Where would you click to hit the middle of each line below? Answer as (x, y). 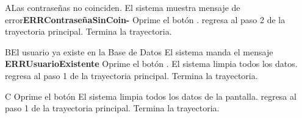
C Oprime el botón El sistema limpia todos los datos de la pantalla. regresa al (151, 96)
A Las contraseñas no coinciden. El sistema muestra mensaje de (123, 7)
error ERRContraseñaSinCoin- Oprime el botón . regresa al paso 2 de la (145, 19)
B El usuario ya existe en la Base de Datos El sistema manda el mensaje (139, 51)
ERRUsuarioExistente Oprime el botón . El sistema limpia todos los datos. (151, 64)
